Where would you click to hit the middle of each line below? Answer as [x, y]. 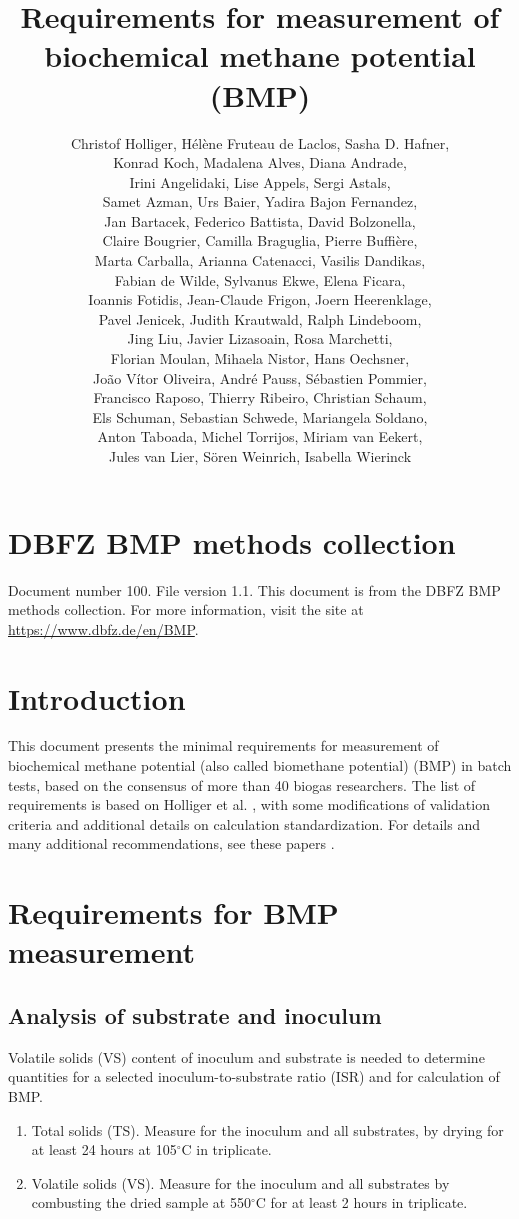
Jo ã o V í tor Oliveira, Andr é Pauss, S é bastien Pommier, [260, 377]
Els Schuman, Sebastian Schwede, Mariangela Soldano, [260, 416]
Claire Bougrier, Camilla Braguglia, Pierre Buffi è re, [260, 240]
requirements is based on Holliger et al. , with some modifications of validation [249, 804]
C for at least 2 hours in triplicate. [361, 1202]
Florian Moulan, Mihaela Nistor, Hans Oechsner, [260, 358]
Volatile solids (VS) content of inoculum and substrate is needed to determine [246, 1056]
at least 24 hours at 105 [104, 1149]
